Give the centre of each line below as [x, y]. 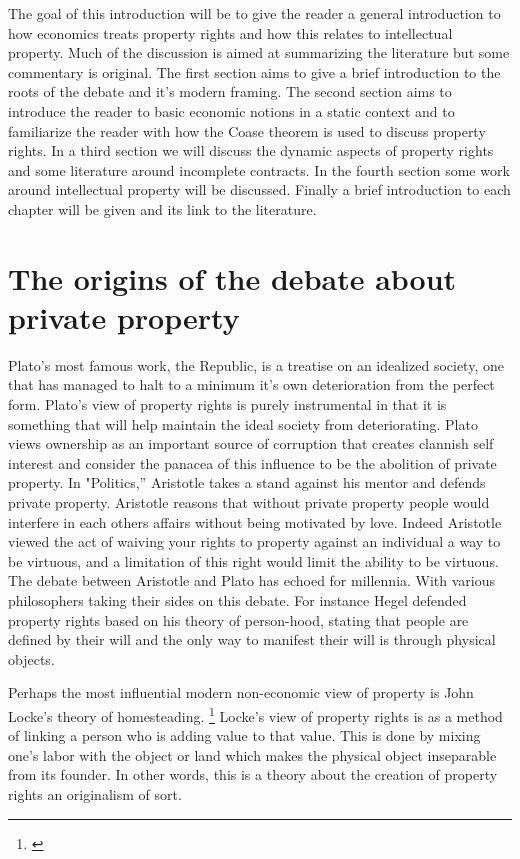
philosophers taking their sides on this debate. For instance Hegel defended [237, 599]
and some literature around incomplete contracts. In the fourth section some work [259, 169]
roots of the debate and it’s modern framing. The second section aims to [230, 91]
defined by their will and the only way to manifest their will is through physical [252, 639]
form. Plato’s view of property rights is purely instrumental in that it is [227, 404]
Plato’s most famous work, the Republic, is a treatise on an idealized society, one [256, 364]
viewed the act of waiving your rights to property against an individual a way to [254, 541]
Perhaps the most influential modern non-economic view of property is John [241, 692]
